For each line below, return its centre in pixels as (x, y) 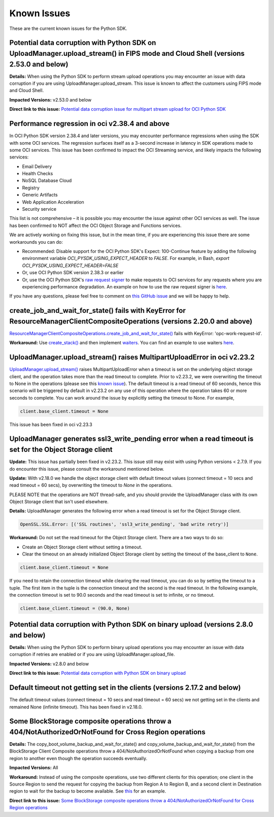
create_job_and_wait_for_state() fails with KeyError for (98, 311)
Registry (31, 187)
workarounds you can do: (36, 242)
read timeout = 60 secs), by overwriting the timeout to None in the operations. (91, 485)
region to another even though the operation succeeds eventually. (78, 758)
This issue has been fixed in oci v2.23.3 (51, 424)
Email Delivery (37, 166)
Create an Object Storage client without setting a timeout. (82, 547)
